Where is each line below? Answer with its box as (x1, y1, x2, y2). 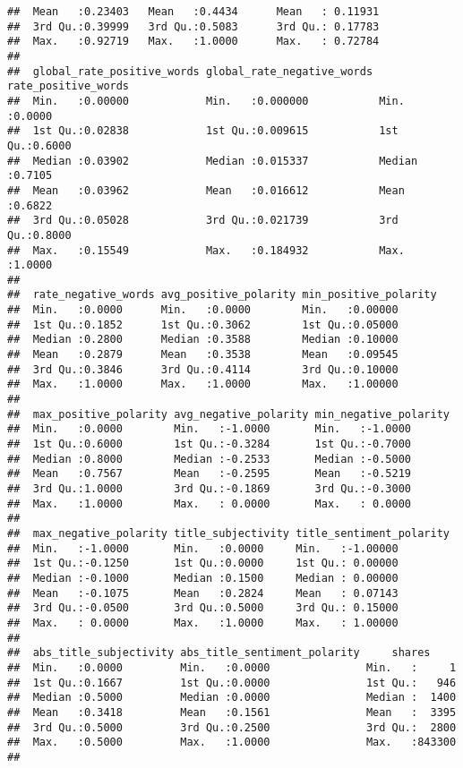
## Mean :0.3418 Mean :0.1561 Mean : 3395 (7, 705, 457, 719)
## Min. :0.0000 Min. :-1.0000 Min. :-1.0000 (7, 422, 412, 436)
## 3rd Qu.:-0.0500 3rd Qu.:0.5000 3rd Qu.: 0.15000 (7, 602, 399, 615)
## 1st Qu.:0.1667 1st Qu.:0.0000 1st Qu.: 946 (7, 676, 457, 689)
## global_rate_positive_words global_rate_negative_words (7, 64, 373, 78)
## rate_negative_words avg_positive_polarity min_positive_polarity (7, 288, 437, 302)
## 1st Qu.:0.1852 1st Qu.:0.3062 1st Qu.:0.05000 (7, 318, 399, 331)
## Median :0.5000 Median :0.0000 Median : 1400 (7, 691, 457, 704)
